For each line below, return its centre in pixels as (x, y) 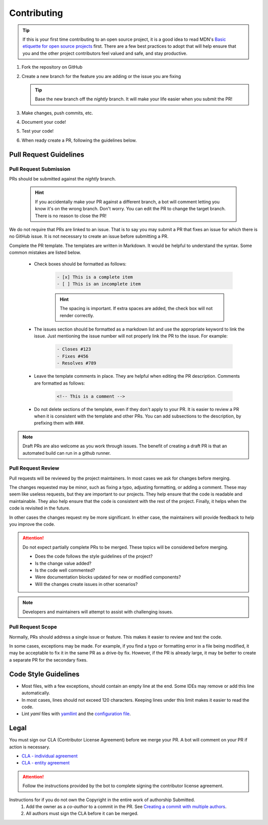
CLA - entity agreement (46, 763)
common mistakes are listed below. (45, 252)
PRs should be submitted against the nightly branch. (63, 179)
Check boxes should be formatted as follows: (80, 264)
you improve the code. (32, 524)
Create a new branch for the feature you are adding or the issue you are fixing (101, 76)
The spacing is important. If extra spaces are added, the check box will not (136, 309)
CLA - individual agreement (50, 756)
